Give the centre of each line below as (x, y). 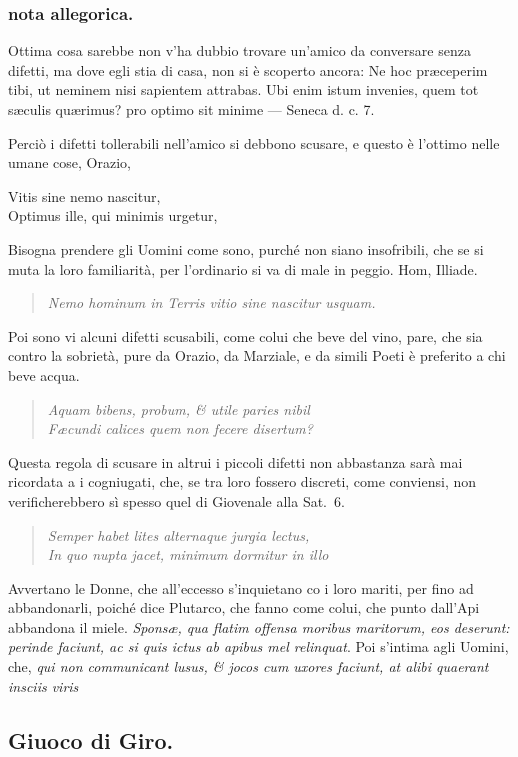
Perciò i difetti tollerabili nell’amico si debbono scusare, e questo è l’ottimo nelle (254, 142)
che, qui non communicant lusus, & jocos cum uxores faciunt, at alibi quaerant (248, 666)
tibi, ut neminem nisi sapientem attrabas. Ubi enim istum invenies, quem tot (243, 89)
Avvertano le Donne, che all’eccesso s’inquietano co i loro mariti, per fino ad (241, 587)
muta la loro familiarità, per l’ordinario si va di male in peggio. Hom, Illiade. (243, 268)
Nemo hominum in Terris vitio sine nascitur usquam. (211, 302)
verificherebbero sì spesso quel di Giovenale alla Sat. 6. (176, 500)
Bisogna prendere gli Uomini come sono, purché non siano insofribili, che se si (246, 248)
